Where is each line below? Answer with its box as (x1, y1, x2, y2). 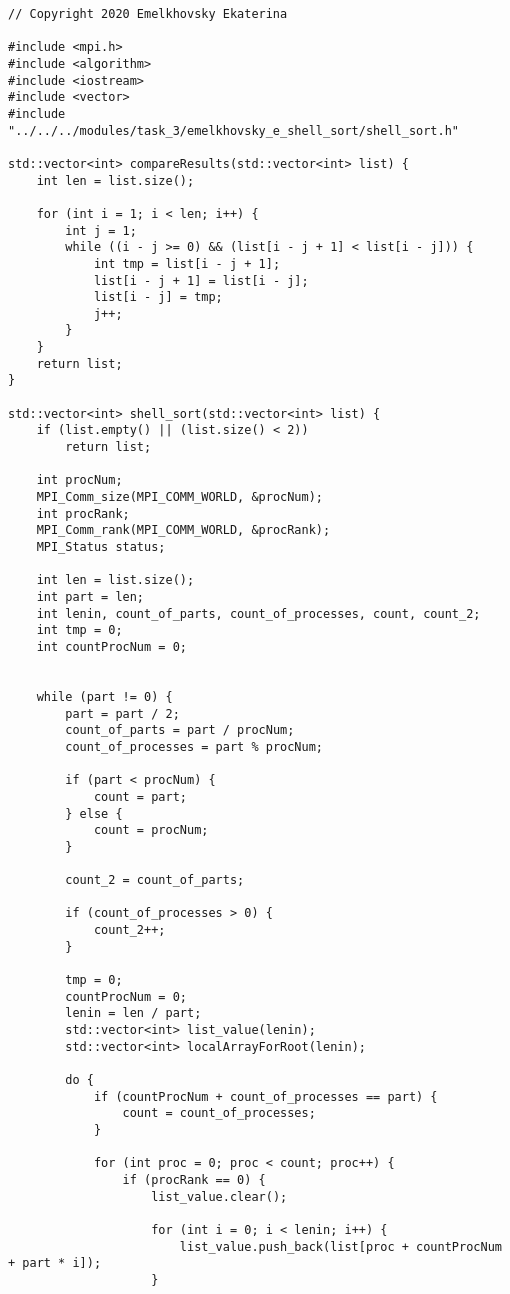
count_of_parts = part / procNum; (65, 723, 295, 738)
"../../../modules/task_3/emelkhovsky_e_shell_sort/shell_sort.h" (8, 123, 460, 138)
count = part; (93, 789, 187, 804)
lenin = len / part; (65, 1006, 202, 1021)
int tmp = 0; (36, 623, 123, 638)
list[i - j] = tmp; (93, 290, 223, 305)
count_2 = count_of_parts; (65, 873, 245, 888)
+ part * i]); (8, 1256, 102, 1271)
